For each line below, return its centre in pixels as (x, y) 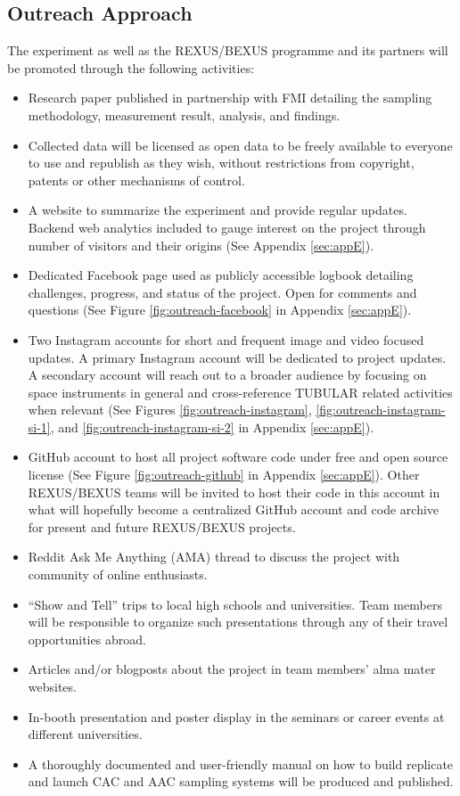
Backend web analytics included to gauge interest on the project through (227, 227)
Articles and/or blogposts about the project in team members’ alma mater (232, 669)
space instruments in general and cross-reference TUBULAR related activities (240, 392)
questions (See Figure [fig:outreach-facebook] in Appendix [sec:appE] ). (220, 310)
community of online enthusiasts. (118, 574)
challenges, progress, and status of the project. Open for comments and (222, 292)
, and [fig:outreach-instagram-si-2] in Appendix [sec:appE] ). (212, 427)
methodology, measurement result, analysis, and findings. (184, 115)
